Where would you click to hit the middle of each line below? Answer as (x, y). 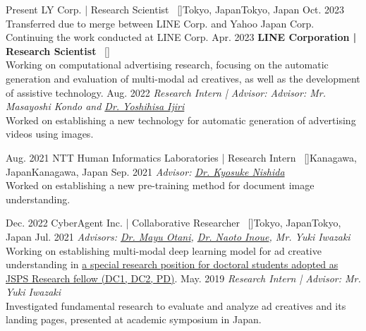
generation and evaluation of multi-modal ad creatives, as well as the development (183, 78)
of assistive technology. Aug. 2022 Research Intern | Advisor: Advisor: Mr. (166, 92)
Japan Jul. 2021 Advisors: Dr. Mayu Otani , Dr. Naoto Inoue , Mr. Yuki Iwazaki (178, 236)
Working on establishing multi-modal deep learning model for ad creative (164, 250)
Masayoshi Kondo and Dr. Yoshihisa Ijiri (95, 106)
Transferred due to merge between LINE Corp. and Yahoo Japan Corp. (160, 23)
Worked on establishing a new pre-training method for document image (160, 185)
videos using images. (50, 134)
